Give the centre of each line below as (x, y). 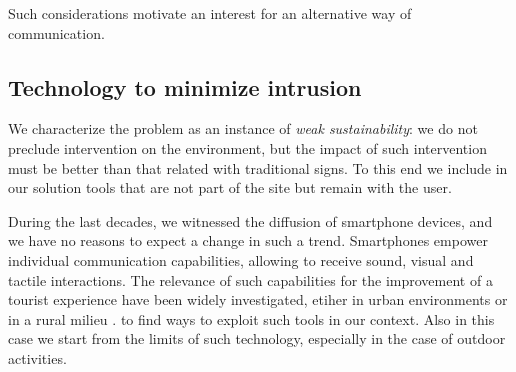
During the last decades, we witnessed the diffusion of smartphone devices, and (250, 220)
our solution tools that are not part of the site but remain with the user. (230, 187)
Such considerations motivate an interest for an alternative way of (210, 13)
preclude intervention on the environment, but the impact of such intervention (247, 147)
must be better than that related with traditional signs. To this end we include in (258, 167)
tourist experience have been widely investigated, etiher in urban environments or (258, 299)
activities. (37, 357)
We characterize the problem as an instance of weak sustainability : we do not (243, 128)
